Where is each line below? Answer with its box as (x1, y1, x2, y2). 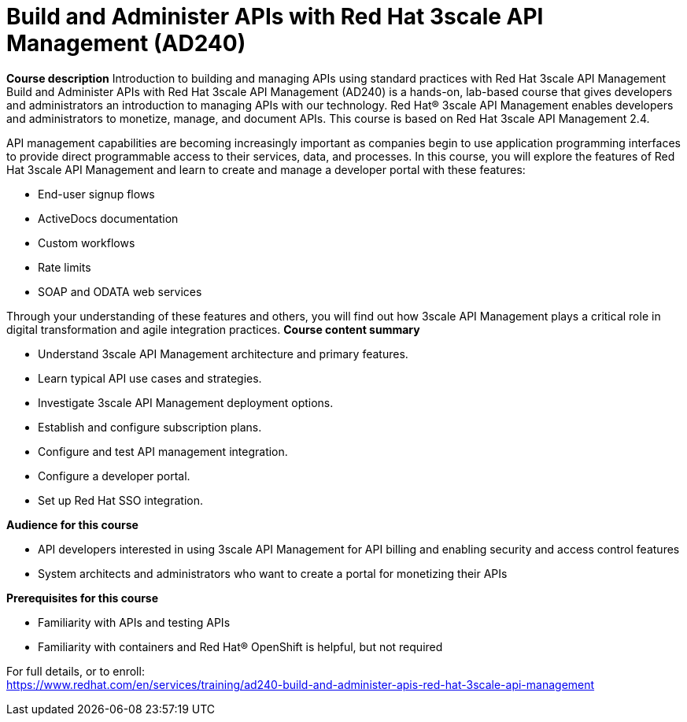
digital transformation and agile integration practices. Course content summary (6, 322, 420, 336)
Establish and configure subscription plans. (38, 420, 262, 434)
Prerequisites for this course (6, 591, 159, 605)
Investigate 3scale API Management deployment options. (38, 395, 334, 409)
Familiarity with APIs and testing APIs (38, 615, 231, 629)
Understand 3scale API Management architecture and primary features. (38, 346, 408, 361)
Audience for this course (6, 517, 139, 531)
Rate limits (38, 260, 91, 274)
